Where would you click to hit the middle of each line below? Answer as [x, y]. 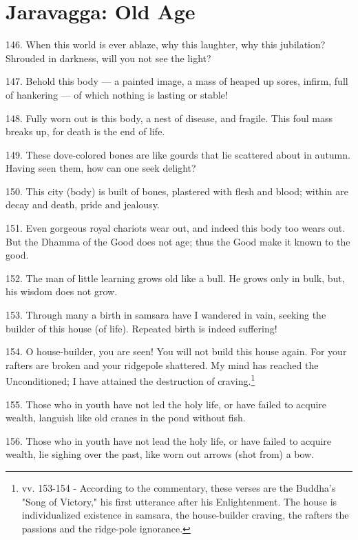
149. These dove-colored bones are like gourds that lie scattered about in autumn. [178, 154]
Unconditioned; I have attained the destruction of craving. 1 [130, 380]
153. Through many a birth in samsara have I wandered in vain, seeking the [166, 315]
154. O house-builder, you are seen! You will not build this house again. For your [176, 351]
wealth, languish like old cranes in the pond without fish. [126, 418]
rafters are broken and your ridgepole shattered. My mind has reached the [162, 364]
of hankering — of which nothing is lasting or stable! [117, 94]
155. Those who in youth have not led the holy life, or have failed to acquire [166, 404]
